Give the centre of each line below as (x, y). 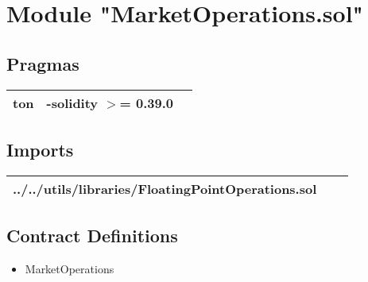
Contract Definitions (92, 236)
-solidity (72, 102)
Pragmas (43, 63)
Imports (40, 149)
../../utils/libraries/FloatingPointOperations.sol (165, 188)
